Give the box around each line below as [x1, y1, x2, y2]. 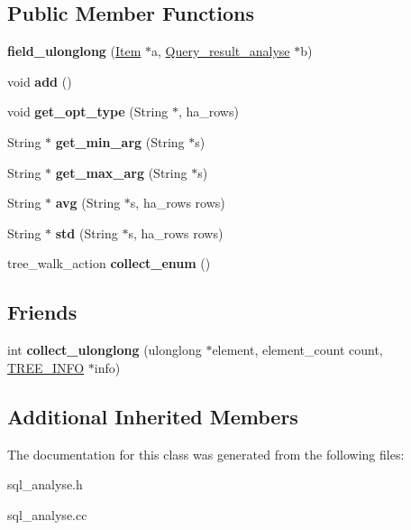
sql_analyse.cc [7, 505, 87, 524]
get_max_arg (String [55, 163, 187, 181]
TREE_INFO [7, 358, 85, 377]
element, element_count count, [212, 340, 383, 359]
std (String [55, 223, 118, 242]
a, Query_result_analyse [151, 42, 290, 60]
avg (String [55, 193, 121, 212]
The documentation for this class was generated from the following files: [7, 444, 405, 463]
